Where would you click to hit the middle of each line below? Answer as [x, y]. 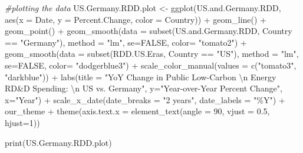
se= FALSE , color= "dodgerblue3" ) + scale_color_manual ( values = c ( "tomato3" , [151, 65]
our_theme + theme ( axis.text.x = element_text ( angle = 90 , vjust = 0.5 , [137, 111]
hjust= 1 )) [22, 122]
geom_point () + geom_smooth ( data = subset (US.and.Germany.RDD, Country [149, 31]
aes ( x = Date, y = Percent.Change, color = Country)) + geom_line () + [136, 19]
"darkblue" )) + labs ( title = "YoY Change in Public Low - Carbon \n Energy [141, 76]
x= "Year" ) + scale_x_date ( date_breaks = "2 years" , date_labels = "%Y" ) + [145, 99]
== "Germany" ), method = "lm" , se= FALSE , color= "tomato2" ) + [126, 42]
